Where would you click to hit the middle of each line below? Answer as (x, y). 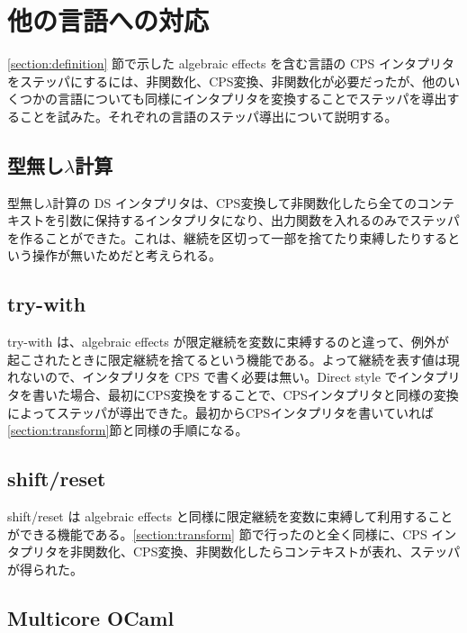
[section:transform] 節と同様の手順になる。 (128, 430)
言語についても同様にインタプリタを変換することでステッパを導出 (252, 99)
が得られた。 (45, 569)
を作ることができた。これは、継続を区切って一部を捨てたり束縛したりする (228, 237)
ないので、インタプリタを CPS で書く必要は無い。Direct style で (208, 377)
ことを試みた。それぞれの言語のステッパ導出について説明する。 (208, 116)
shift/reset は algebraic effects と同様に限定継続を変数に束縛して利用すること (230, 516)
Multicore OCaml (91, 617)
